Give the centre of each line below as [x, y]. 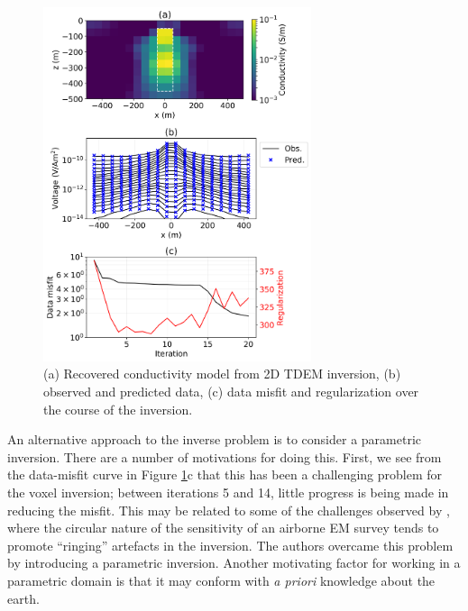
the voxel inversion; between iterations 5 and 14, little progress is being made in [228, 492]
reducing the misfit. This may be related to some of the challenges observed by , [229, 510]
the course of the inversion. [118, 409]
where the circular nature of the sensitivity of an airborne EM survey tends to [223, 528]
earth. [23, 598]
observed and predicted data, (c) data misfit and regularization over [231, 391]
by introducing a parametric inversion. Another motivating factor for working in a [234, 563]
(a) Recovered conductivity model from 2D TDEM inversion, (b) [222, 374]
